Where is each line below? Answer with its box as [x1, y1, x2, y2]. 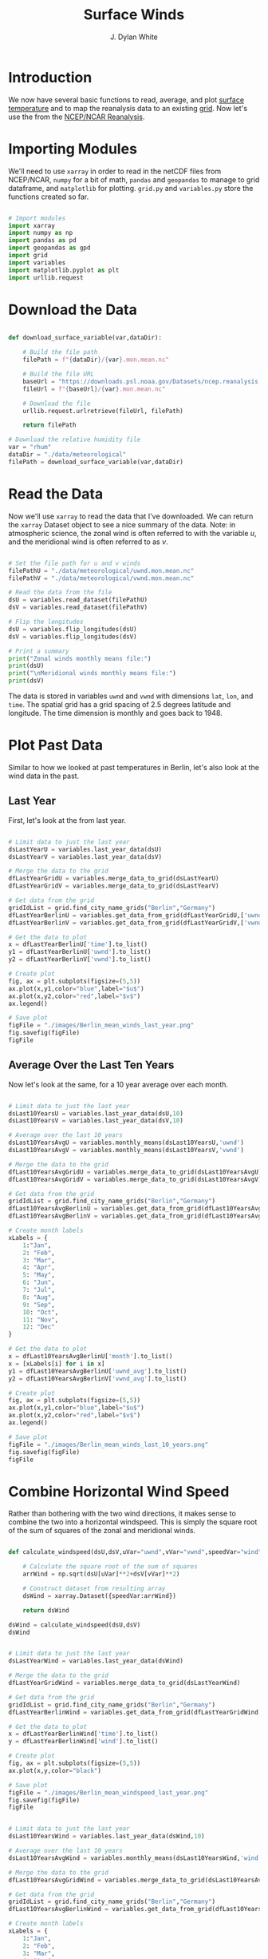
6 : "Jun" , [22, 1278, 56, 1287]
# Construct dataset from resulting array [22, 1584, 166, 1592]
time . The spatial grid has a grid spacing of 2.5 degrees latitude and [8, 700, 231, 709]
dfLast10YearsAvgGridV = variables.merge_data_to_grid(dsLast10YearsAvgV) [8, 1175, 262, 1183]
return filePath [22, 421, 77, 429]
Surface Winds [83, 6, 185, 24]
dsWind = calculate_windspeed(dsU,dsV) [8, 1620, 141, 1629]
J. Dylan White [110, 32, 158, 42]
